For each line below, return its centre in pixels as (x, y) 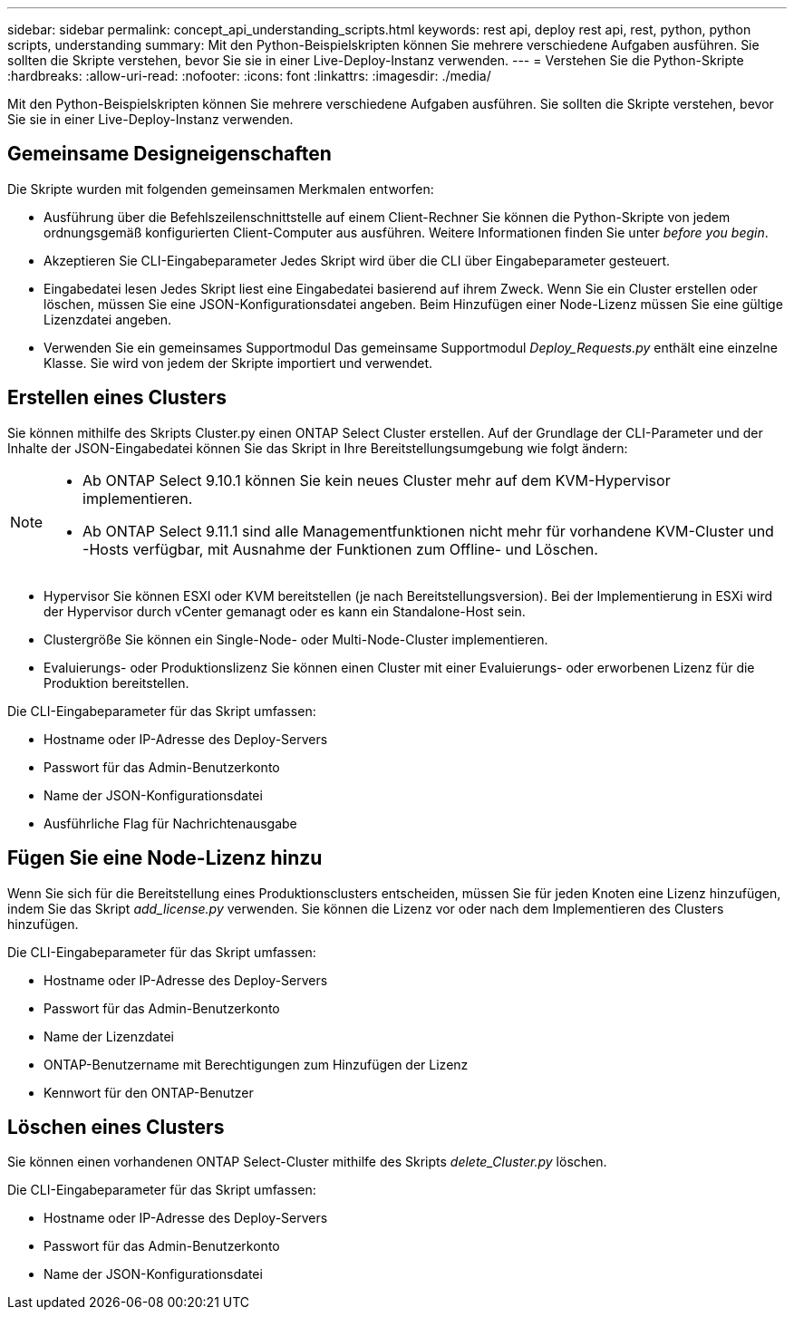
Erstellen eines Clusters (117, 398)
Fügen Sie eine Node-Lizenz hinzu (165, 858)
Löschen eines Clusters (116, 1127)
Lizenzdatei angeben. (108, 319)
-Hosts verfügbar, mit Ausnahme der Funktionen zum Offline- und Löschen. (340, 549)
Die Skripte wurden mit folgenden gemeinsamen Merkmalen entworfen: (221, 189)
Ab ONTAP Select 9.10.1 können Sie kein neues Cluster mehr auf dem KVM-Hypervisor (377, 480)
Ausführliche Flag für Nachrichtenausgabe (170, 823)
